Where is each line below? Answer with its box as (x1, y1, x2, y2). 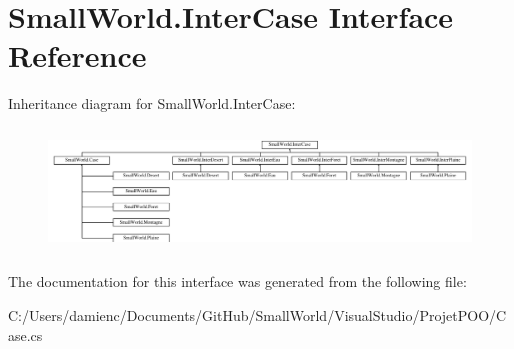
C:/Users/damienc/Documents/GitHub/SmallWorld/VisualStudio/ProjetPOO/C (8, 305, 507, 326)
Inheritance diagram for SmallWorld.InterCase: (8, 93, 296, 114)
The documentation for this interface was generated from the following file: (8, 271, 467, 292)
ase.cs (8, 324, 43, 345)
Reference (8, 35, 147, 76)
